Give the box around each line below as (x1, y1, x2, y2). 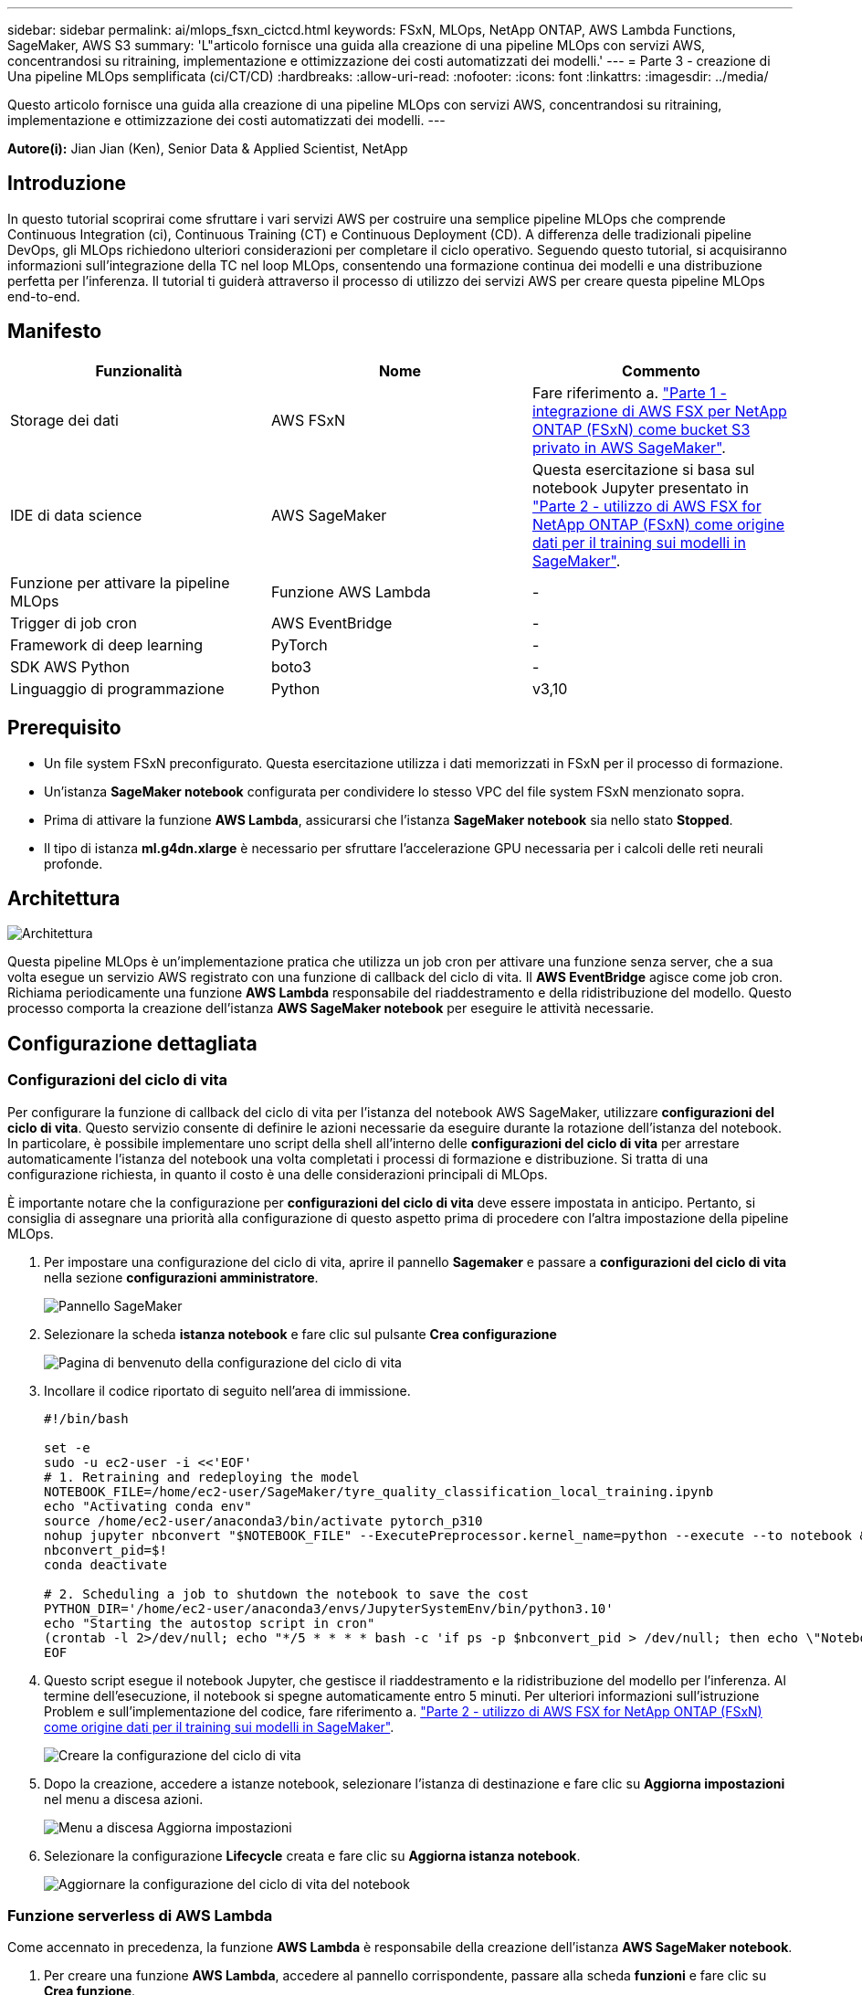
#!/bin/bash (44, 1410, 129, 1426)
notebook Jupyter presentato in (531, 478, 749, 497)
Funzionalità (95, 361, 183, 380)
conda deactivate (44, 1557, 167, 1572)
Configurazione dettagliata (7, 1031, 258, 1055)
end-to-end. (7, 288, 80, 304)
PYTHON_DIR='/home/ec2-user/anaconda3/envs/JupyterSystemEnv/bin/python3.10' (44, 1600, 614, 1616)
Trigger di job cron (10, 613, 137, 632)
